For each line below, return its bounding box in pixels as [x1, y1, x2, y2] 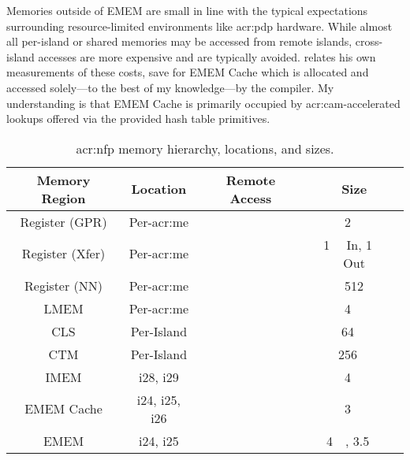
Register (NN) [24, 276, 103, 295]
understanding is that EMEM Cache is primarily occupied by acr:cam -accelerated [6, 95, 401, 111]
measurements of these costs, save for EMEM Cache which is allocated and [6, 64, 369, 80]
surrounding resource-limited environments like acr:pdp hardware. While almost [6, 17, 393, 34]
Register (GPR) [20, 212, 107, 231]
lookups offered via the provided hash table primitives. [6, 110, 270, 127]
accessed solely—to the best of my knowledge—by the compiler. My [6, 79, 334, 95]
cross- [355, 33, 383, 50]
